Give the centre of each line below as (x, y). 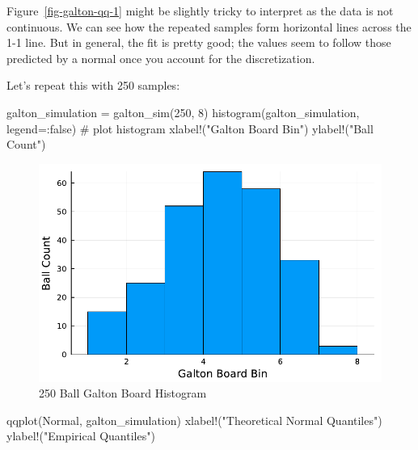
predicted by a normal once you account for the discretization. (161, 58)
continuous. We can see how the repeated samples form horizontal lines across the (209, 26)
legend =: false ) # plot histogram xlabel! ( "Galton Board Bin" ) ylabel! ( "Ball (190, 128)
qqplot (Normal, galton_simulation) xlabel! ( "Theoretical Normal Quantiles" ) (194, 420)
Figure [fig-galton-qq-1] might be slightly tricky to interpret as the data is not (200, 11)
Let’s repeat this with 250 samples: (93, 85)
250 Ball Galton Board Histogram (123, 393)
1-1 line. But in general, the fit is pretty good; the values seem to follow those (199, 42)
